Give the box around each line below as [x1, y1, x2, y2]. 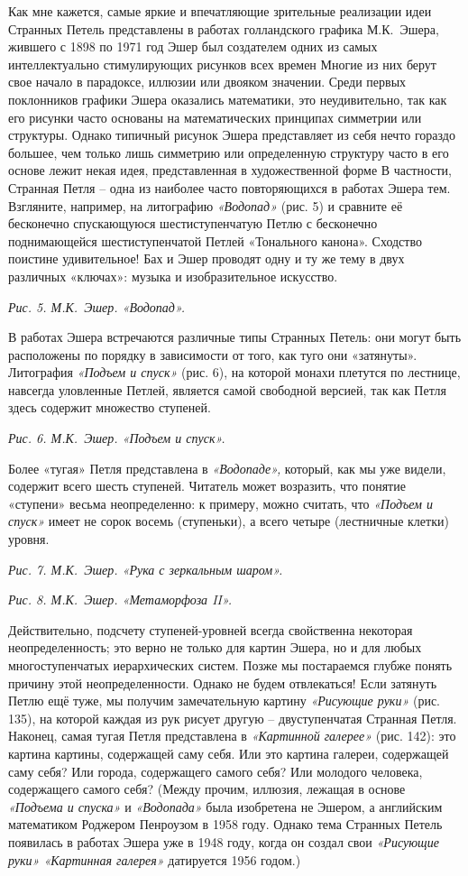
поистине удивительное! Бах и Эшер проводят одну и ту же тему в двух [8, 249, 405, 268]
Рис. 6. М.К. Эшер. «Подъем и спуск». [8, 429, 225, 447]
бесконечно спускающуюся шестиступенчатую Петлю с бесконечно [8, 214, 378, 233]
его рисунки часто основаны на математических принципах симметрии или [8, 107, 422, 126]
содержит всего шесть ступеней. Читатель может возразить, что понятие [8, 476, 406, 495]
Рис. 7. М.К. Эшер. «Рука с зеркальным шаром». [8, 559, 283, 578]
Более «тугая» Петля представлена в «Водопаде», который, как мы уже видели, [8, 458, 446, 477]
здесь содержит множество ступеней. [8, 398, 211, 417]
